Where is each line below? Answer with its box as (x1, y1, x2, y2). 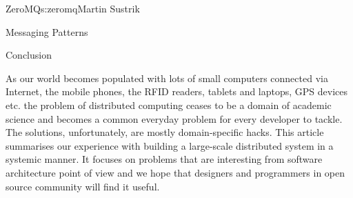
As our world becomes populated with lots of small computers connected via (6, 70, 328, 85)
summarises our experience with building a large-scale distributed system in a (6, 138, 334, 152)
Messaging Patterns (6, 24, 88, 39)
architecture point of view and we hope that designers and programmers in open (6, 165, 345, 179)
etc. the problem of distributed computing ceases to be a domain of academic (6, 97, 332, 112)
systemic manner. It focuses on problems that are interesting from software (6, 152, 323, 166)
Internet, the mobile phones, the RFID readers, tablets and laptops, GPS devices (6, 84, 348, 99)
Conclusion (6, 48, 52, 62)
